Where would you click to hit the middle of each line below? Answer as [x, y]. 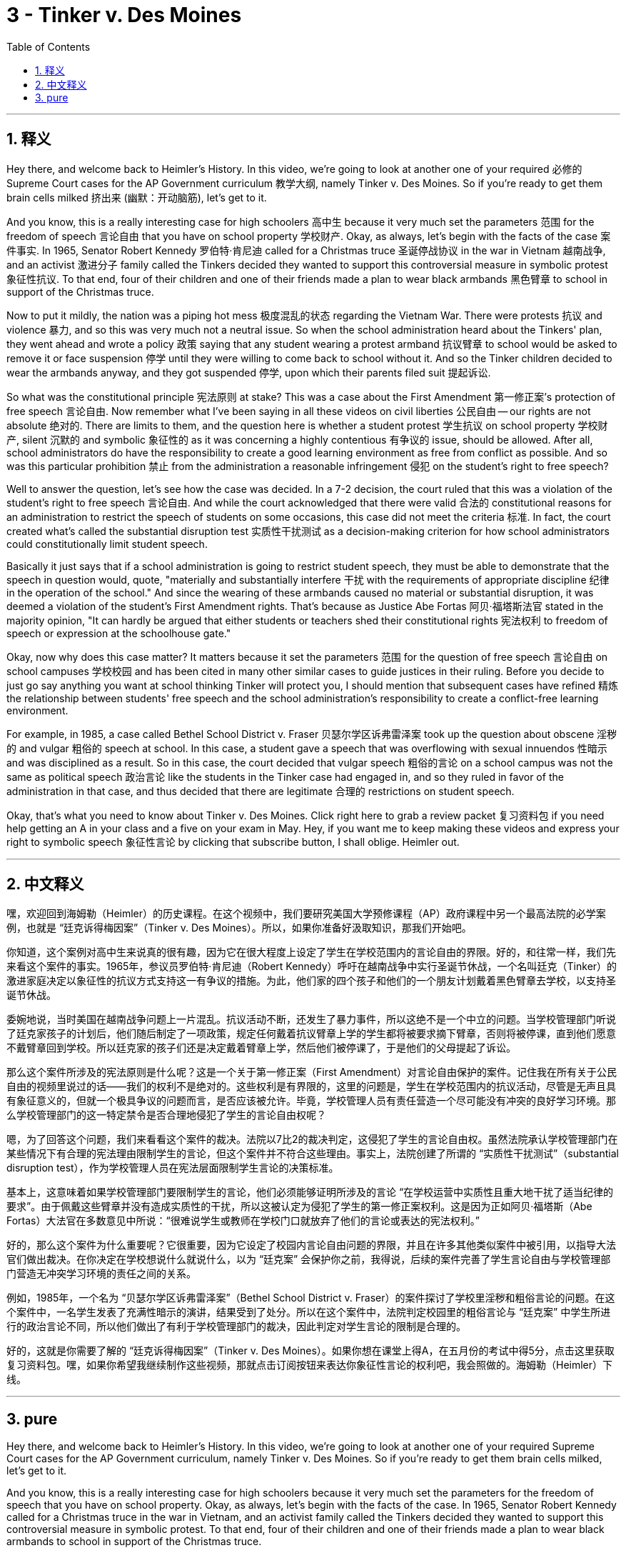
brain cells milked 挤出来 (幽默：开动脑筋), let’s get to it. [137, 197]
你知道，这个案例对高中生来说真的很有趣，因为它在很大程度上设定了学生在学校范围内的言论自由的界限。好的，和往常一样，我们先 [311, 952]
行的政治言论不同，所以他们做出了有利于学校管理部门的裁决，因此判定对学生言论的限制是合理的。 [236, 1327]
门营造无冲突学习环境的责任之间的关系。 [101, 1274]
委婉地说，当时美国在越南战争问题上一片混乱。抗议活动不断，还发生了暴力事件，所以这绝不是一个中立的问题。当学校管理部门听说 [311, 1019]
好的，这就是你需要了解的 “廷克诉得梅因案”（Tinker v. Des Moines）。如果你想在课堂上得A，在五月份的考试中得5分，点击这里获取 [311, 1351]
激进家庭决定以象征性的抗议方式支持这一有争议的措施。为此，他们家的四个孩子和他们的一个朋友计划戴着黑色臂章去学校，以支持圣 [311, 981]
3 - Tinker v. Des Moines [124, 15]
